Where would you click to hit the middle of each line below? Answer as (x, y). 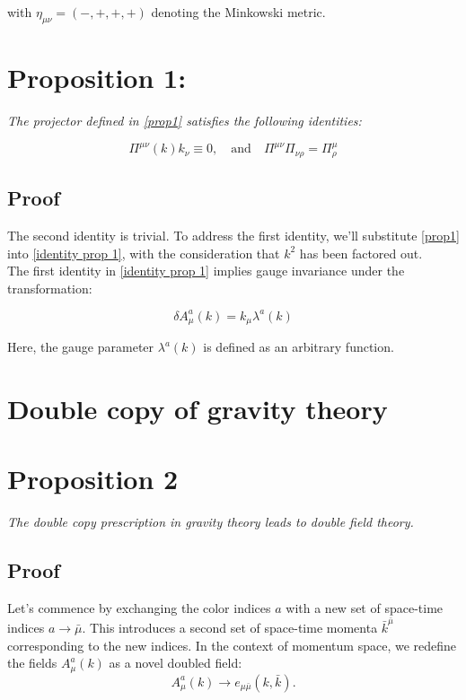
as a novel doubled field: (176, 663)
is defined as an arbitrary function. (299, 347)
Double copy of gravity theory (198, 409)
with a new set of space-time (365, 608)
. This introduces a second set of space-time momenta (230, 628)
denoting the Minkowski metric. (238, 12)
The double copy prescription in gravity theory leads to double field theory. (211, 522)
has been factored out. (361, 253)
